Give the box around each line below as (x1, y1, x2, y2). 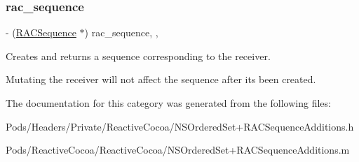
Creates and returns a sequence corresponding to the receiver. (6, 48, 271, 63)
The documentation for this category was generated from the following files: (6, 96, 331, 110)
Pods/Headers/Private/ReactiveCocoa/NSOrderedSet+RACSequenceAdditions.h (6, 119, 354, 133)
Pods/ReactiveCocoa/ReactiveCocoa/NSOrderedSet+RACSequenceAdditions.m (6, 142, 350, 157)
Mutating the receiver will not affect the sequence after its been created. (6, 72, 316, 87)
